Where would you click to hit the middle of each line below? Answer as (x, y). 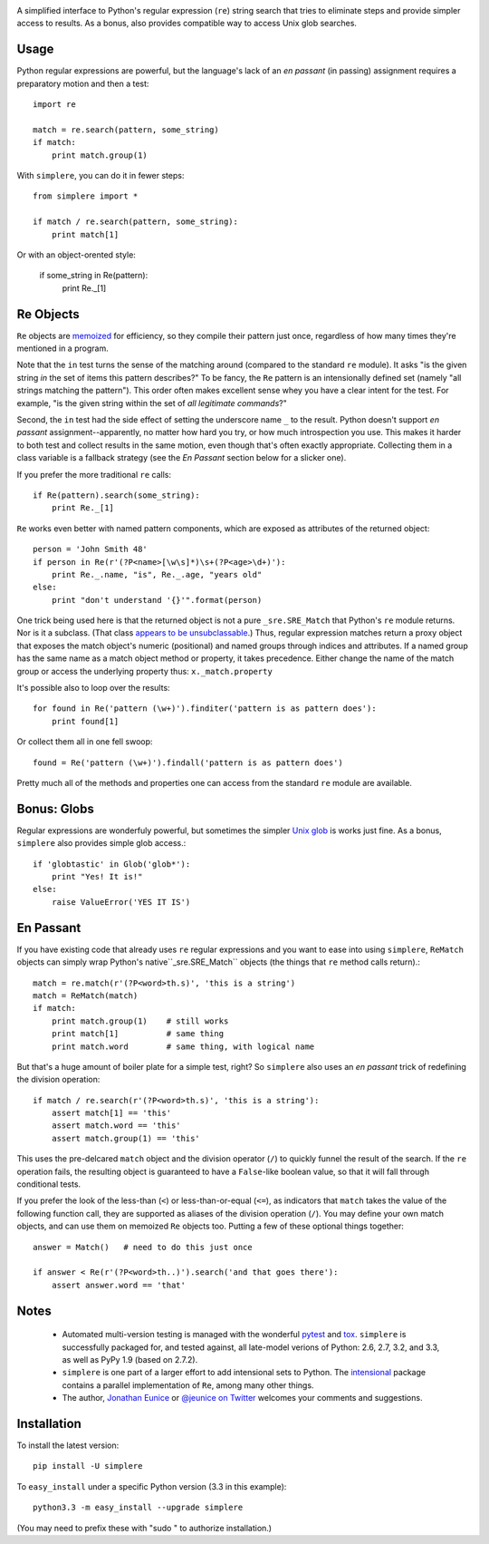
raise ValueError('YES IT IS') (121, 902)
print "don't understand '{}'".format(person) (157, 600)
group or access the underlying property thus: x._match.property (145, 671)
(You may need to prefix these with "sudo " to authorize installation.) (144, 1528)
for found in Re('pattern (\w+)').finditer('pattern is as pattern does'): (205, 709)
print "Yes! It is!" (97, 877)
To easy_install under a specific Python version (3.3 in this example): (152, 1486)
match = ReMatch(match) (86, 995)
